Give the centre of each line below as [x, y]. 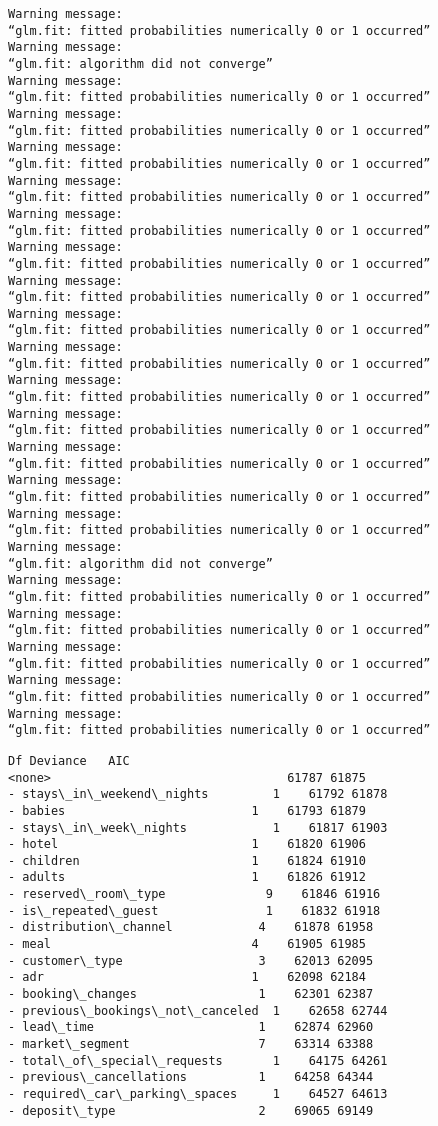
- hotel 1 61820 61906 [187, 844]
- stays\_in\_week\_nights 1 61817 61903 [198, 827]
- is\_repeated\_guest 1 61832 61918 [194, 910]
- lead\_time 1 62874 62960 [191, 1027]
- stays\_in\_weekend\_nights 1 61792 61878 [198, 794]
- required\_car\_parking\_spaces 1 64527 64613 [198, 1094]
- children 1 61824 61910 [187, 860]
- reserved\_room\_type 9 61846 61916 [194, 894]
